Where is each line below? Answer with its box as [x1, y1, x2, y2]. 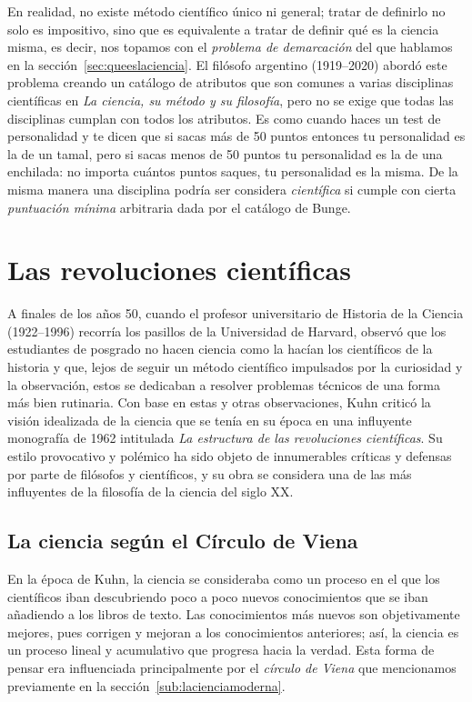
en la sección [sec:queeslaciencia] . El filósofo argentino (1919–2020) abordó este [7, 55, 447, 74]
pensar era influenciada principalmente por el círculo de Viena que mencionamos [7, 657, 457, 677]
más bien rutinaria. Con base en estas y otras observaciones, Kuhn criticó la [7, 393, 431, 412]
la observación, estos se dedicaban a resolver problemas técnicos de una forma [7, 375, 440, 394]
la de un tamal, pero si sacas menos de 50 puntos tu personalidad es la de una [7, 144, 443, 163]
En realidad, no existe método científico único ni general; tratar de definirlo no [7, 2, 446, 20]
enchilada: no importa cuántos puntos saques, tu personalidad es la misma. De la [7, 162, 458, 181]
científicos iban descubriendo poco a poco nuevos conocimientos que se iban [7, 587, 428, 606]
